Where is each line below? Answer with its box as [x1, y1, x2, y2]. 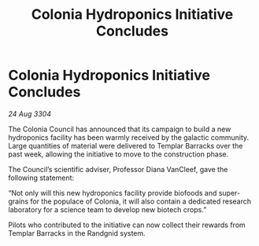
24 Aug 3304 [8, 108, 51, 119]
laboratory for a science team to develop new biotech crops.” [8, 204, 207, 214]
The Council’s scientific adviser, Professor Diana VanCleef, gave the [8, 164, 228, 174]
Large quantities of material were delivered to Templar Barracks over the [8, 141, 243, 150]
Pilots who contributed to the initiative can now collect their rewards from [8, 220, 246, 229]
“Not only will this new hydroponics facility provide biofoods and [8, 188, 217, 197]
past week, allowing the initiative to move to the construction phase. [8, 149, 229, 159]
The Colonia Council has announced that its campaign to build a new [8, 124, 231, 134]
